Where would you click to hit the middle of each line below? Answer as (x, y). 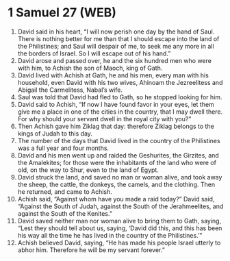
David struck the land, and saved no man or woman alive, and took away (120, 177)
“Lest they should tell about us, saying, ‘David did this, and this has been (120, 228)
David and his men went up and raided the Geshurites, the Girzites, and (118, 155)
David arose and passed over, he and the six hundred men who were (114, 60)
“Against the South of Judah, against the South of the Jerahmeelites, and (120, 206)
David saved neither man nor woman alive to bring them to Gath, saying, (119, 221)
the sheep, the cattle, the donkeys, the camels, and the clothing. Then (116, 184)
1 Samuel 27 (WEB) (62, 13)
